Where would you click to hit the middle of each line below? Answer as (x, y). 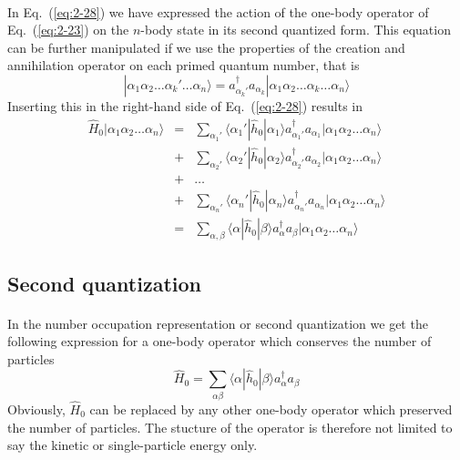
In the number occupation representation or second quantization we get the (218, 323)
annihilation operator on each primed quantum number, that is (184, 65)
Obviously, (36, 409)
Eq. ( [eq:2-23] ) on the (68, 30)
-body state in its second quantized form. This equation (296, 30)
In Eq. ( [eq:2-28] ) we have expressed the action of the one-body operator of (218, 11)
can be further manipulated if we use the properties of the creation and (206, 47)
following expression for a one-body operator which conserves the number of (220, 341)
